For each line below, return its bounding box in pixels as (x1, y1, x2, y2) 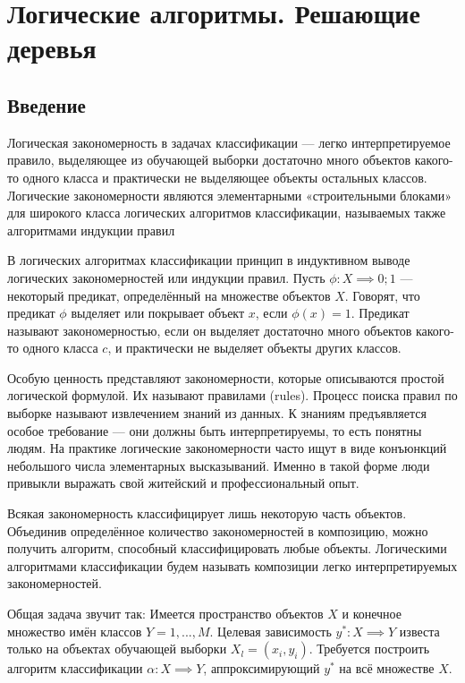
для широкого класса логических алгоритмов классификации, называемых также (7, 203, 446, 222)
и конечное (342, 604, 402, 623)
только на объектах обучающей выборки (7, 639, 227, 658)
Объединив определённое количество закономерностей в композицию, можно (7, 521, 428, 540)
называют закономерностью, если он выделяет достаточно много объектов (7, 320, 412, 339)
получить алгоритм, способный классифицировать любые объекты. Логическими (7, 539, 447, 558)
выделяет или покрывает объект (71, 303, 245, 322)
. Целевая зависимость (209, 621, 332, 640)
